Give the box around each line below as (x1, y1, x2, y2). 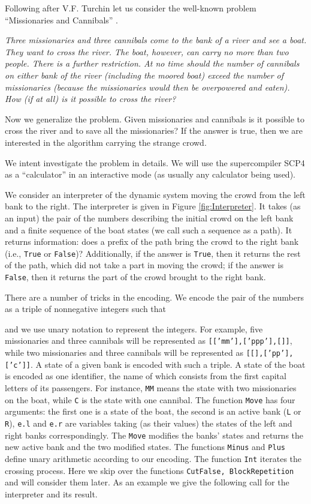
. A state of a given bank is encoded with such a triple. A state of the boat (30, 358, 306, 370)
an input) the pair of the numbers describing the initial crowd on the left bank (5, 211, 294, 224)
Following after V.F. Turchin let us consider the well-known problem (5, 2, 256, 14)
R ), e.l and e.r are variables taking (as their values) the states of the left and (5, 416, 292, 429)
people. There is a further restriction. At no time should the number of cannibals (5, 57, 300, 70)
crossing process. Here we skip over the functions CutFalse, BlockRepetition (5, 464, 294, 476)
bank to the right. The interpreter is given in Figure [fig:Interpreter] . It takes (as (5, 200, 301, 212)
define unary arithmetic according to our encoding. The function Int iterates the (5, 452, 302, 464)
